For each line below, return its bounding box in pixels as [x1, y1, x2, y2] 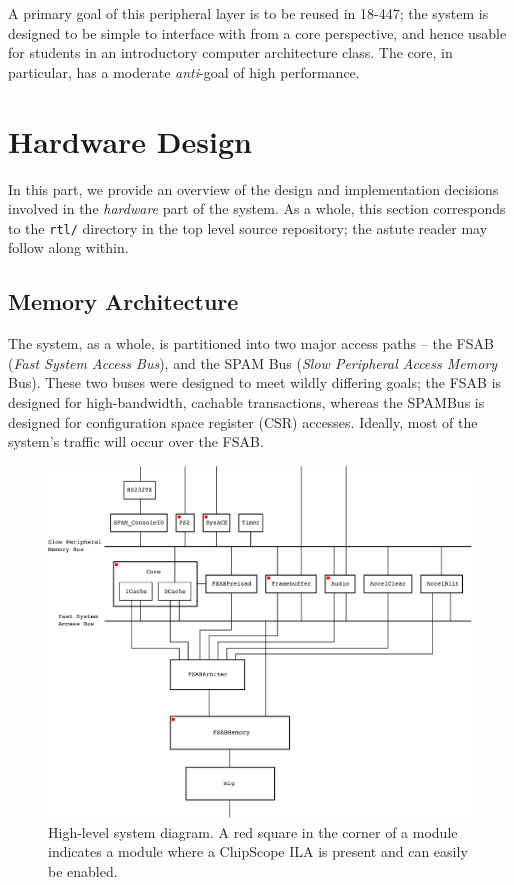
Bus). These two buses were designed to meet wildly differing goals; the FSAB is [8, 372, 502, 393]
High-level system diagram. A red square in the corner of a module [48, 821, 458, 842]
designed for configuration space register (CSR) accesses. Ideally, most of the [8, 411, 478, 432]
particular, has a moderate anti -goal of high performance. [8, 61, 360, 82]
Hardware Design [8, 120, 252, 161]
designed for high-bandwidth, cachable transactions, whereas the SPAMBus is [8, 391, 485, 412]
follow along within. [8, 237, 129, 258]
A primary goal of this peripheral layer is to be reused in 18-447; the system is [8, 3, 489, 23]
